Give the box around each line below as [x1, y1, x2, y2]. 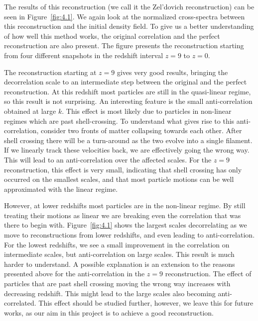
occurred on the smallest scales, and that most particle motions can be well [4, 174, 234, 184]
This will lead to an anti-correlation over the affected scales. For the [4, 154, 212, 164]
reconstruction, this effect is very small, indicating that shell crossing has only [4, 164, 242, 174]
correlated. [4, 298, 36, 308]
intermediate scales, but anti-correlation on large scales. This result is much [4, 249, 235, 259]
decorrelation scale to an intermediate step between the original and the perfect [4, 77, 247, 87]
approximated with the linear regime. [4, 183, 118, 194]
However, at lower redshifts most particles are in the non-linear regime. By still [4, 200, 246, 211]
